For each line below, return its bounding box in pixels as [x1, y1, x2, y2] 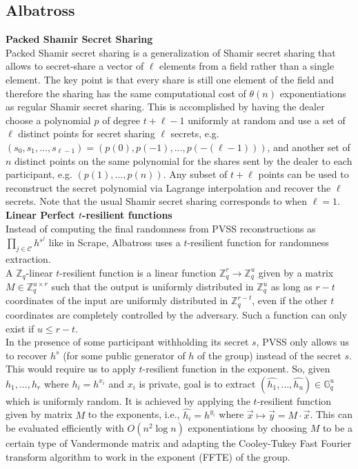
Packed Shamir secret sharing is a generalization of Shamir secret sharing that [6, 45, 336, 59]
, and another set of [267, 139, 350, 154]
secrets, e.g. [170, 126, 219, 141]
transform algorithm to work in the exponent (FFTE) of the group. [6, 449, 290, 463]
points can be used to [258, 167, 349, 181]
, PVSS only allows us [256, 335, 350, 349]
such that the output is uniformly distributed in [51, 279, 254, 293]
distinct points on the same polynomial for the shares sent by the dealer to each [14, 153, 352, 168]
